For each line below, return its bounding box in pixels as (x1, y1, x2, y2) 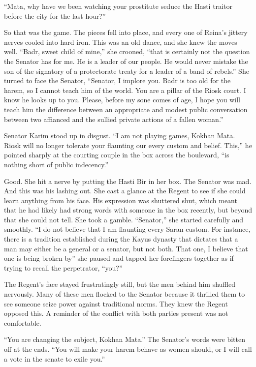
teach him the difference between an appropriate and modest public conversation (4, 104, 248, 114)
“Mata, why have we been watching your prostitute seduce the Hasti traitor (4, 1, 232, 11)
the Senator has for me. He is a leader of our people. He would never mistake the (4, 56, 248, 66)
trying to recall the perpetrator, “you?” (4, 262, 123, 273)
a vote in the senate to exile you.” (4, 353, 105, 364)
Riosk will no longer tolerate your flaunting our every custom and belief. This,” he (4, 140, 252, 150)
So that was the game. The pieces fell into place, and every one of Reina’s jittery (4, 27, 248, 37)
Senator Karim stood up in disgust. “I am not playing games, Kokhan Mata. (4, 130, 235, 141)
